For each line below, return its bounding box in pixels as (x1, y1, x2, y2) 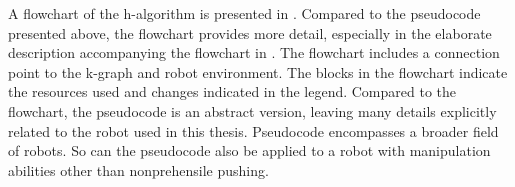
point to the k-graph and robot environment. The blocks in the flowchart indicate (8, 61, 508, 82)
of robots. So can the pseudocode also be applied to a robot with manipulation (8, 140, 491, 161)
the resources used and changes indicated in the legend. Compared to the (8, 81, 457, 102)
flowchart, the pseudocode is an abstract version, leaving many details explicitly (8, 100, 497, 121)
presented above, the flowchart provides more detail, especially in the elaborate (8, 22, 492, 43)
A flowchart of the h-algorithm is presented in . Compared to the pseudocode (8, 3, 481, 23)
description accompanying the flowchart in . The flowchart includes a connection (8, 42, 500, 63)
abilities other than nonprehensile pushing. (8, 159, 269, 180)
